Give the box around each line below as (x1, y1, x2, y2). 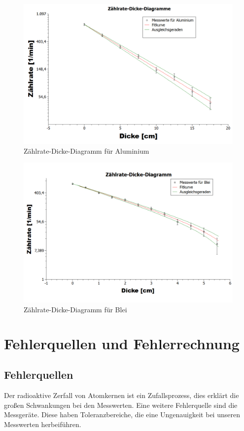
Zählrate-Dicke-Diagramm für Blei (24, 304, 127, 314)
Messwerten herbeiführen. (4, 419, 81, 429)
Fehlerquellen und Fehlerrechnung (4, 333, 240, 353)
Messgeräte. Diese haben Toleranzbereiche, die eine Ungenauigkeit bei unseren (4, 409, 240, 420)
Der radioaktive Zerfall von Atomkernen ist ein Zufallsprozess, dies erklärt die (4, 390, 239, 400)
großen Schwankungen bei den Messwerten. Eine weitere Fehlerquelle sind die (4, 399, 238, 410)
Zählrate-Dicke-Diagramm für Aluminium (24, 145, 149, 156)
